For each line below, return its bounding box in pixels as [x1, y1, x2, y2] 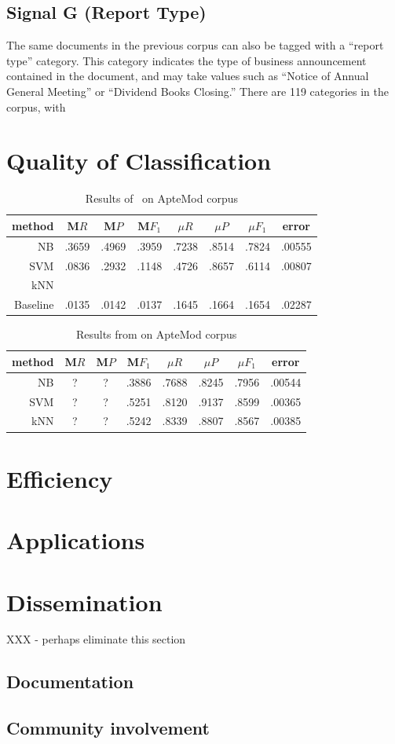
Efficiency [6, 462, 113, 494]
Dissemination [6, 585, 163, 618]
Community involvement [6, 716, 210, 740]
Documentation [6, 669, 134, 694]
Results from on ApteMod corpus [75, 326, 237, 343]
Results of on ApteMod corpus [85, 190, 238, 207]
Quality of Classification [6, 145, 272, 177]
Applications [6, 524, 145, 556]
